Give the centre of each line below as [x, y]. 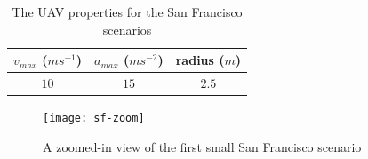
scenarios [127, 29]
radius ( [200, 60]
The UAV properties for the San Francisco [127, 12]
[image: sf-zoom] [94, 119]
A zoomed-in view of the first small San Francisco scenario [202, 146]
